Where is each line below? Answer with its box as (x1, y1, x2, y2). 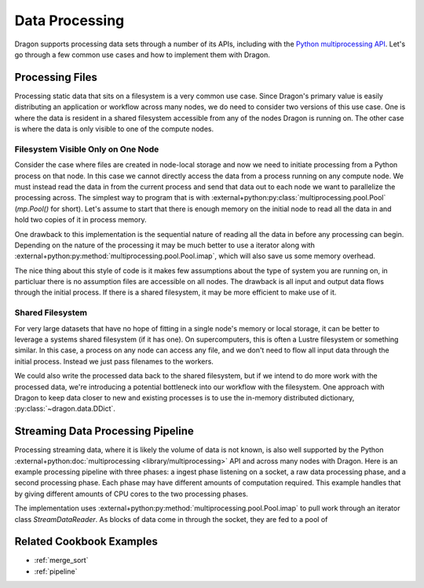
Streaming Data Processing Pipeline (14, 425, 194, 438)
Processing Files (14, 71, 97, 84)
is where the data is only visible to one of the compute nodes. (14, 124, 214, 133)
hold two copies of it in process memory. (14, 215, 147, 225)
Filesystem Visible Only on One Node (14, 144, 159, 155)
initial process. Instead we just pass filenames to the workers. (14, 356, 214, 366)
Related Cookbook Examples (14, 535, 159, 549)
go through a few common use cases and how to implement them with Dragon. (14, 49, 270, 59)
